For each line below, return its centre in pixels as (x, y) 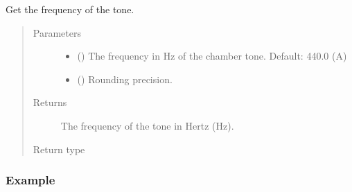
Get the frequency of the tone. (70, 9)
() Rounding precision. (125, 79)
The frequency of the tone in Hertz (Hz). (147, 125)
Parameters (57, 32)
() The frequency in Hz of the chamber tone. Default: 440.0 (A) (212, 56)
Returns (50, 102)
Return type (59, 149)
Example (30, 180)
